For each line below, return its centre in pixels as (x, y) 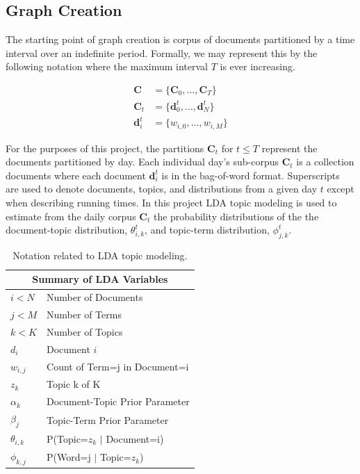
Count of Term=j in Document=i (118, 367)
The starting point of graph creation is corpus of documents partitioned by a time (180, 39)
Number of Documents (95, 297)
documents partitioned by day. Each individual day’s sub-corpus (142, 162)
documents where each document (76, 175)
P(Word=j (69, 457)
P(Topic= (67, 438)
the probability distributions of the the (236, 216)
